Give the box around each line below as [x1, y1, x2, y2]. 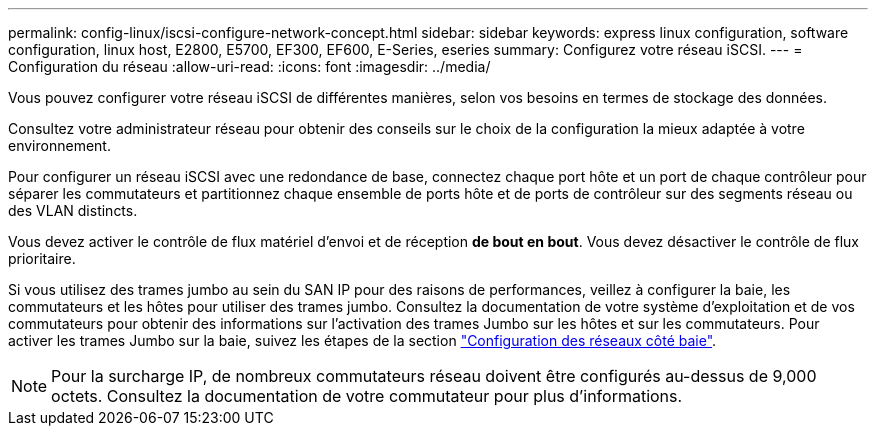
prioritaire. [8, 250, 76, 267]
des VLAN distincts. [8, 202, 138, 219]
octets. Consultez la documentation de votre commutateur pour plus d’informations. [51, 386, 683, 406]
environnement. [8, 137, 111, 154]
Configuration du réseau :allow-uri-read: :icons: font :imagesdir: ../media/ [8, 58, 491, 75]
